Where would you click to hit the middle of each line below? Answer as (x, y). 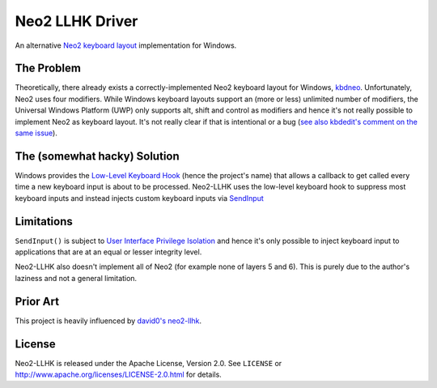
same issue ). (36, 133)
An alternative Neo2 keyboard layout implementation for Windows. (126, 45)
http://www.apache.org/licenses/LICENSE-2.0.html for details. (118, 374)
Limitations (44, 222)
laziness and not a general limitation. (76, 278)
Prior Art (37, 301)
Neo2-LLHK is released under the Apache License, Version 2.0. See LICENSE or (148, 363)
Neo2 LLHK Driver (76, 21)
